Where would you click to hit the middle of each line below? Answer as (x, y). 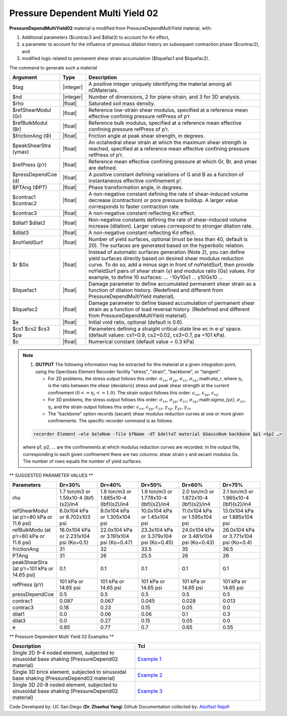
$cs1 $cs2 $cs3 (31, 328)
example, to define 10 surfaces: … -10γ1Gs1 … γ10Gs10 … (156, 277)
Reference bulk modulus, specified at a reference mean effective (165, 123)
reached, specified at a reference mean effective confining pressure (169, 148)
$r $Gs (21, 264)
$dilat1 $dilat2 (29, 223)
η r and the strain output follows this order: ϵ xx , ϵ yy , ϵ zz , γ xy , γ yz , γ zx (120, 407)
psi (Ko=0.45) (157, 542)
